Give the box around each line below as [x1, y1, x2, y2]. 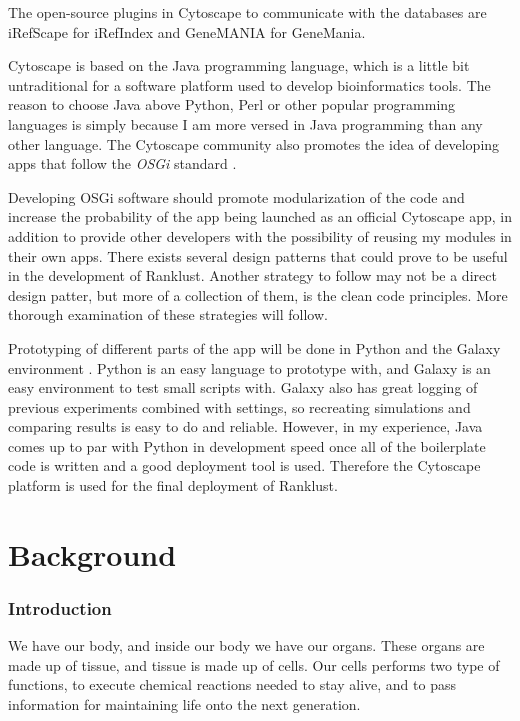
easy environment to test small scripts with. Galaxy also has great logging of [8, 377, 478, 398]
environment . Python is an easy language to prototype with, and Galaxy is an [8, 357, 491, 378]
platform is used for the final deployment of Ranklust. [8, 475, 338, 496]
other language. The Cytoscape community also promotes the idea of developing [8, 133, 500, 154]
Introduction [8, 595, 112, 620]
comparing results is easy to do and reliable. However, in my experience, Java [8, 416, 483, 437]
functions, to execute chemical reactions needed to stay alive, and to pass [8, 674, 456, 695]
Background [8, 533, 177, 574]
